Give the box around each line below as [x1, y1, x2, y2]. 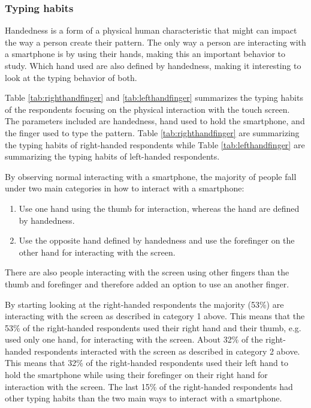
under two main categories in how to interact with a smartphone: [5, 182, 244, 194]
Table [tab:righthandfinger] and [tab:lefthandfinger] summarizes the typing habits [5, 91, 303, 104]
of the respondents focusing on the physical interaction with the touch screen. [5, 103, 290, 115]
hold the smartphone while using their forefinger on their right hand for [5, 368, 268, 381]
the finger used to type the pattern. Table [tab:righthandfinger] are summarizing [5, 126, 300, 139]
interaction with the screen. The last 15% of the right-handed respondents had [5, 380, 293, 392]
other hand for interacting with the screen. [19, 245, 176, 258]
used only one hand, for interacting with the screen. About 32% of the [5, 333, 263, 346]
